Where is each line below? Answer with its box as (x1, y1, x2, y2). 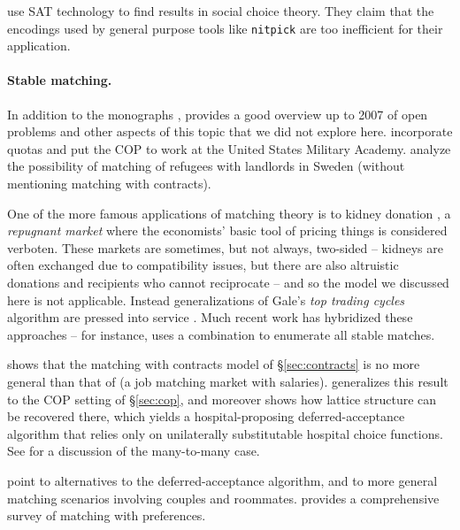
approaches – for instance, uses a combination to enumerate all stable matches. (7, 325, 435, 343)
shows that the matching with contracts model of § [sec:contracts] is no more (7, 355, 420, 373)
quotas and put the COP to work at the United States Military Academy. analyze (7, 139, 451, 157)
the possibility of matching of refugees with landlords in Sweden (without (7, 157, 405, 175)
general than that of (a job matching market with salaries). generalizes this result (7, 372, 448, 390)
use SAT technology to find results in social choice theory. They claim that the (7, 2, 434, 19)
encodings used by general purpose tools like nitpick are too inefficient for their (7, 19, 443, 37)
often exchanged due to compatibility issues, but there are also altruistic (7, 256, 399, 274)
